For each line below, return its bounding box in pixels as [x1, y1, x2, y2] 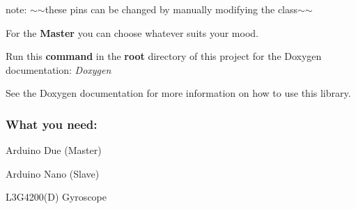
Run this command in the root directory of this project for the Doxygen [6, 49, 322, 63]
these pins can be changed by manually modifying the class [45, 2, 298, 16]
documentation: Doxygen [6, 62, 111, 77]
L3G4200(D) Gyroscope [6, 189, 107, 204]
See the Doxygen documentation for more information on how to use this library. [6, 86, 351, 100]
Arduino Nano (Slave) [6, 166, 100, 180]
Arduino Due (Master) [6, 143, 102, 157]
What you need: [6, 115, 98, 132]
